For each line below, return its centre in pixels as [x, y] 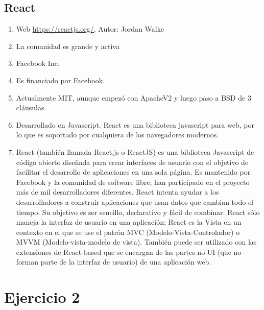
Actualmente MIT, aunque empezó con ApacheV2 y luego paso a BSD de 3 [134, 97]
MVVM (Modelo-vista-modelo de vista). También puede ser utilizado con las [136, 242]
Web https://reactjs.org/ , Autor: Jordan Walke [90, 29]
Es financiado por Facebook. [61, 80]
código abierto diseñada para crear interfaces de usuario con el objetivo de [132, 162]
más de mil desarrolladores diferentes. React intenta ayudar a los [117, 192]
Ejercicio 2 [42, 297]
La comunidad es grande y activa [68, 46]
